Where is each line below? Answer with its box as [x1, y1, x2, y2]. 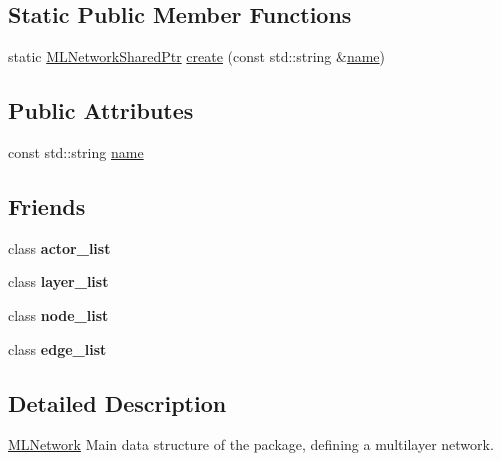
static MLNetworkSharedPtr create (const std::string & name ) [8, 46, 386, 67]
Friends [8, 190, 86, 221]
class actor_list [8, 237, 111, 258]
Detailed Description [8, 387, 227, 418]
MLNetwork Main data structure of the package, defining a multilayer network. [8, 434, 494, 455]
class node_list [8, 304, 109, 325]
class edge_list [8, 338, 107, 359]
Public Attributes [8, 95, 194, 126]
